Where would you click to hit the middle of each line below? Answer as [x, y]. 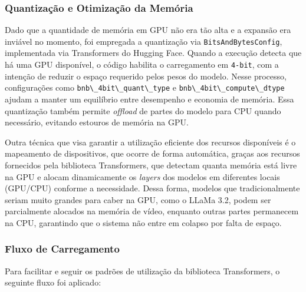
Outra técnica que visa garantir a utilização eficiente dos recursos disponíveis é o [150, 142]
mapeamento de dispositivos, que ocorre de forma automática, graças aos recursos [152, 153]
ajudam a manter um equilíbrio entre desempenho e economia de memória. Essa [149, 99]
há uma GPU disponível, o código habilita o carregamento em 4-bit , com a [142, 64]
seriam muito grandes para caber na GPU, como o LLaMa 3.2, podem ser [138, 199]
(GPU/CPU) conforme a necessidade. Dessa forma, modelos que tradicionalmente [152, 188]
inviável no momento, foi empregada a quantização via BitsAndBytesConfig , [144, 41]
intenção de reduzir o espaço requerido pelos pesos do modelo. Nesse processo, [146, 76]
